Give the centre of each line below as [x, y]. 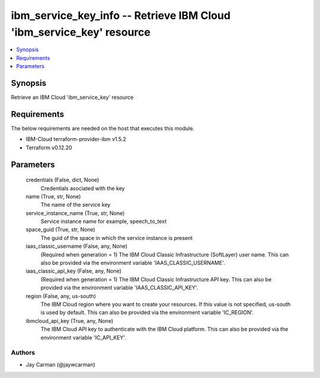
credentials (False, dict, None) [63, 180]
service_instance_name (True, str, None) [75, 213]
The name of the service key [76, 205]
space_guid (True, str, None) [60, 230]
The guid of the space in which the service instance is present [116, 238]
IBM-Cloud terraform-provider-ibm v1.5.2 [76, 139]
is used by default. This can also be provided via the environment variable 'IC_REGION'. [147, 313]
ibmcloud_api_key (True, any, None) [70, 321]
